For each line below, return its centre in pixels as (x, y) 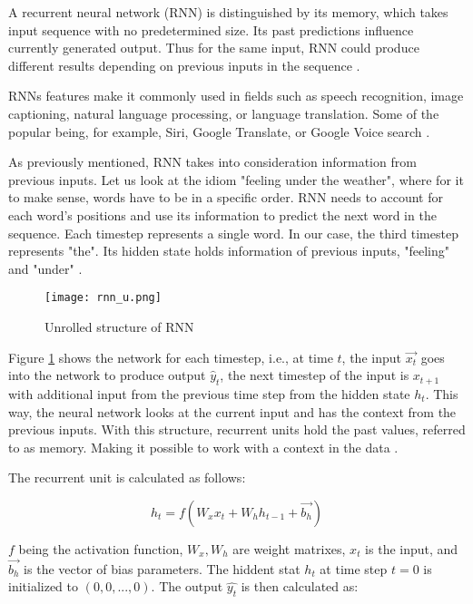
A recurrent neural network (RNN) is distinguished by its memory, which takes (228, 12)
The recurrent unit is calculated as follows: (127, 477)
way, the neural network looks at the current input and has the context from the (232, 411)
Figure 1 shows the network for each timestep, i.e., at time (171, 357)
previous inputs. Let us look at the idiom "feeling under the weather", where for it (236, 179)
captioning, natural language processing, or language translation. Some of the (224, 113)
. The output (187, 586)
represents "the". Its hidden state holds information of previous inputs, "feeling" (229, 251)
